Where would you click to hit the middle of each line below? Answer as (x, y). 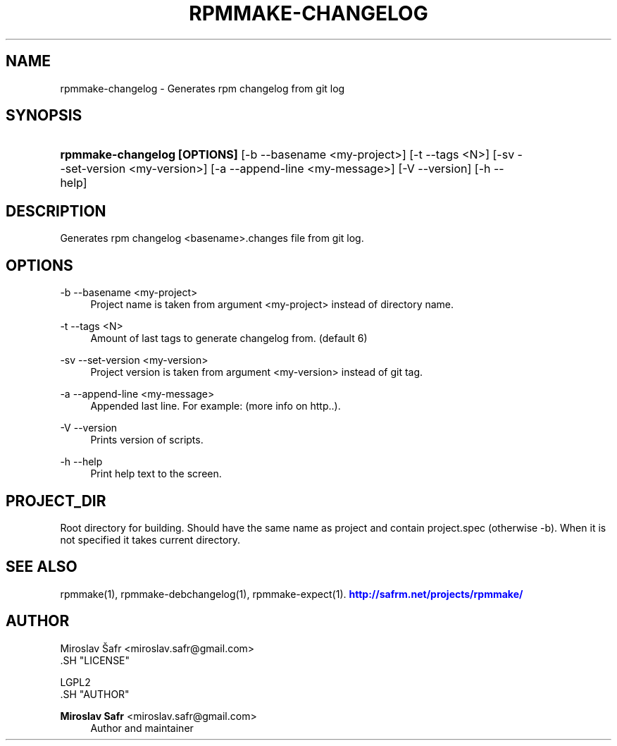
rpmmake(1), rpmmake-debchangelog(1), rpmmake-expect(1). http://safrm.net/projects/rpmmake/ (292, 594)
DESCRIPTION (56, 211)
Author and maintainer (142, 728)
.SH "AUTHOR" (95, 694)
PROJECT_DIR (56, 501)
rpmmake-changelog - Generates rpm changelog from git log (202, 88)
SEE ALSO (42, 567)
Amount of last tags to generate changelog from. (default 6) (229, 338)
